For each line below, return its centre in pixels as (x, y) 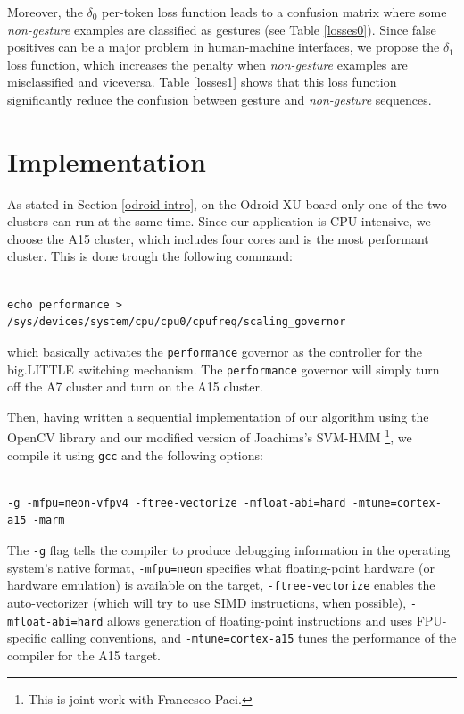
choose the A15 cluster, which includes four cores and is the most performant (218, 238)
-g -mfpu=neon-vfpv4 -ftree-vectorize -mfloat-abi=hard (177, 503)
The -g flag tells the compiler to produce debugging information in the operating (229, 550)
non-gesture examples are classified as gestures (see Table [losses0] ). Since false (222, 29)
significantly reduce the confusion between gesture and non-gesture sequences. (220, 99)
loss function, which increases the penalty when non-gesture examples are (207, 64)
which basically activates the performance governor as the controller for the (215, 351)
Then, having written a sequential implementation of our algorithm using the (218, 416)
